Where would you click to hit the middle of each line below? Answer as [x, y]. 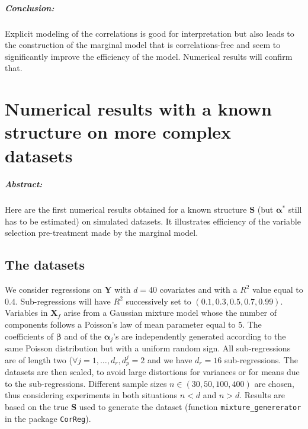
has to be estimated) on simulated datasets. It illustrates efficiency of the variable [153, 221]
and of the [83, 336]
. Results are [262, 395]
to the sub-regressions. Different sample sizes [86, 383]
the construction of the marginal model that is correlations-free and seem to [143, 45]
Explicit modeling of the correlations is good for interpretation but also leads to [150, 33]
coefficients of [29, 336]
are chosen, [274, 383]
